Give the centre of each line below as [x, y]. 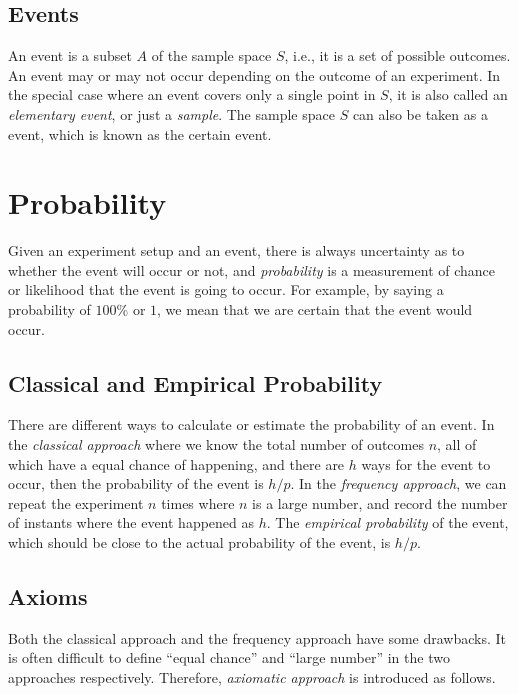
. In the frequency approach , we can [398, 483]
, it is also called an [448, 94]
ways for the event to [426, 463]
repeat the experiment [76, 502]
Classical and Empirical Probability [195, 382]
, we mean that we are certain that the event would [315, 309]
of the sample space [211, 55]
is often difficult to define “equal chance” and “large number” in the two [229, 657]
